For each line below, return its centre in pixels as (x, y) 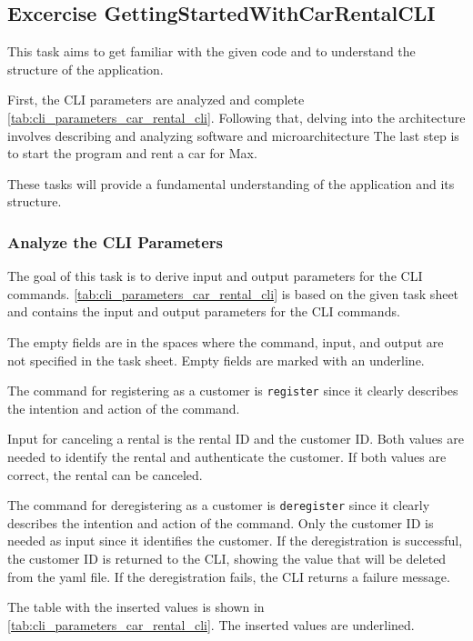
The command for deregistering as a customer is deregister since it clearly (219, 505)
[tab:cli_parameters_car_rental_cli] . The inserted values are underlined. (211, 624)
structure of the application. (86, 69)
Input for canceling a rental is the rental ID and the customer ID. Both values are (236, 439)
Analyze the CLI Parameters (115, 241)
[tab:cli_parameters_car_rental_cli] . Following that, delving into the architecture (236, 117)
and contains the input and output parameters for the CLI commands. (204, 311)
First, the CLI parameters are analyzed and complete (156, 100)
